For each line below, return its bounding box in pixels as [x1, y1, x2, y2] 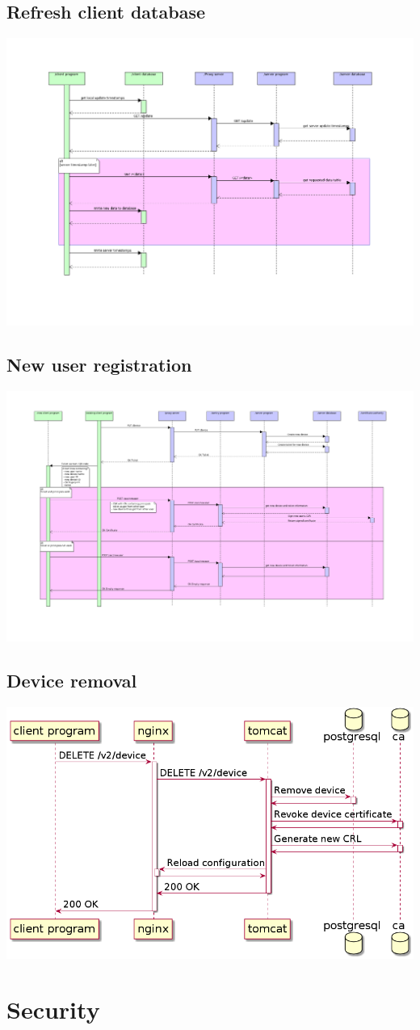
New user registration [6, 352, 192, 377]
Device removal [6, 668, 137, 693]
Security [6, 993, 100, 1026]
